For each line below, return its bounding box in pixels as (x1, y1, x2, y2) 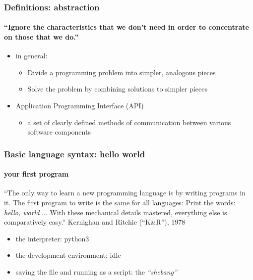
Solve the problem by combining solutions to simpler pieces (27, 84, 208, 94)
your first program (4, 169, 69, 179)
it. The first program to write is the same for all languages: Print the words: (4, 197, 236, 208)
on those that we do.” (4, 32, 79, 42)
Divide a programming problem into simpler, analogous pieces (27, 67, 216, 77)
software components (27, 127, 91, 137)
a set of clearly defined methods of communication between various (27, 117, 231, 127)
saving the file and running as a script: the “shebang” (15, 267, 177, 277)
